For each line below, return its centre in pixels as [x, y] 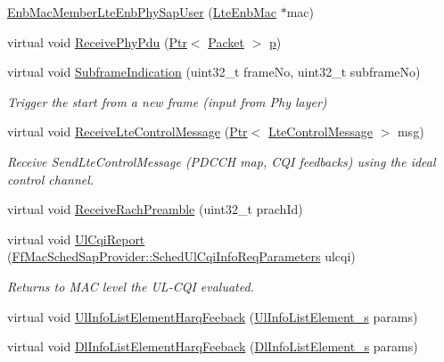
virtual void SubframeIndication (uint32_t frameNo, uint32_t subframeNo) [214, 72]
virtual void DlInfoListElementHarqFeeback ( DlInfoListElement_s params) [213, 346]
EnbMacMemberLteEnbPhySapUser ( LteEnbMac [142, 12]
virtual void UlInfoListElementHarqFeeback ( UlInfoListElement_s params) [213, 316]
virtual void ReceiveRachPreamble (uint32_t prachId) [155, 209]
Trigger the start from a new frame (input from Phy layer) [167, 101]
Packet [226, 41]
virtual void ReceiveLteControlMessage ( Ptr [127, 132]
